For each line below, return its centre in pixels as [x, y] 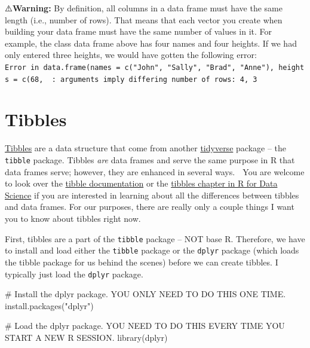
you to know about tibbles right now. [73, 219]
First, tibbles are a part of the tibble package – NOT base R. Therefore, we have [155, 238]
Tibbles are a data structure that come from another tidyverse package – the [146, 148]
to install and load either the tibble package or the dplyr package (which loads [152, 250]
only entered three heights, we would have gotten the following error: [131, 55]
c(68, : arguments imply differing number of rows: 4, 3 [139, 79]
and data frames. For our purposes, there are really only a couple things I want [150, 207]
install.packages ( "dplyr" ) [49, 305]
